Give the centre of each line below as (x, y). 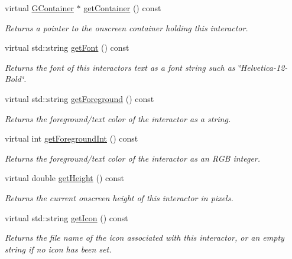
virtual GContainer (39, 8)
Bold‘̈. (16, 79)
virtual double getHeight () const (64, 178)
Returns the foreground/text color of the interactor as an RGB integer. (133, 158)
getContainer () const (122, 8)
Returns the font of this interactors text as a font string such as (120, 67)
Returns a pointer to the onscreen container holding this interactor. (126, 27)
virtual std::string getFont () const (67, 47)
